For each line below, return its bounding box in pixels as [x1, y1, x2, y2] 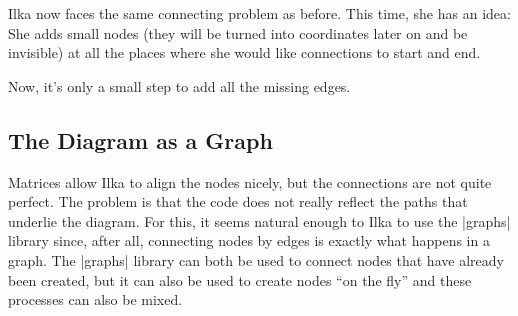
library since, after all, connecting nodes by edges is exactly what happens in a [8, 230, 490, 251]
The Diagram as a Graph [8, 124, 273, 155]
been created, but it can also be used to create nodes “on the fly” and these [8, 269, 472, 290]
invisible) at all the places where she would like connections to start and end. [8, 42, 481, 63]
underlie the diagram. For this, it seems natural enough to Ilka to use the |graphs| [8, 210, 511, 231]
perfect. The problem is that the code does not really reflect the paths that [8, 191, 468, 212]
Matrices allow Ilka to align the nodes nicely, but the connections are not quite [8, 171, 492, 192]
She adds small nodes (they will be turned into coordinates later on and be [8, 22, 468, 43]
